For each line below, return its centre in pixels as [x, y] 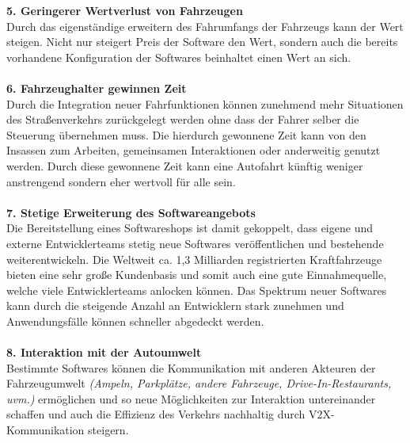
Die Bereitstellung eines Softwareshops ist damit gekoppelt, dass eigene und [190, 228]
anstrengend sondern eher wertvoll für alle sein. [121, 181]
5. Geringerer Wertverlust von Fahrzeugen [125, 10]
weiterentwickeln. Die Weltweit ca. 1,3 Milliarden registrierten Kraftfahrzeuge [194, 259]
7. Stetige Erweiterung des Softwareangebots [131, 212]
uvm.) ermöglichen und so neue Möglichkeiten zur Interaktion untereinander [191, 398]
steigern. [108, 430]
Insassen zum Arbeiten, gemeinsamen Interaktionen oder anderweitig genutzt [194, 150]
